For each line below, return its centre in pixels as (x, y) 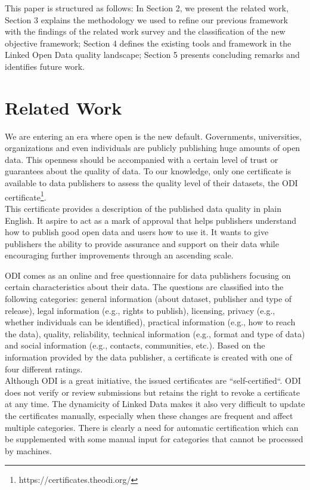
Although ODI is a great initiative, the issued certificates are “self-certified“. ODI (153, 380)
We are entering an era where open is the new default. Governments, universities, (154, 136)
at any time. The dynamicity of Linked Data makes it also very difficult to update (155, 404)
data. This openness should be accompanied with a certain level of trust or (142, 159)
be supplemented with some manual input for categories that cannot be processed (154, 439)
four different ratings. (44, 369)
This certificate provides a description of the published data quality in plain (143, 208)
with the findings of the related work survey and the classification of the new (145, 31)
